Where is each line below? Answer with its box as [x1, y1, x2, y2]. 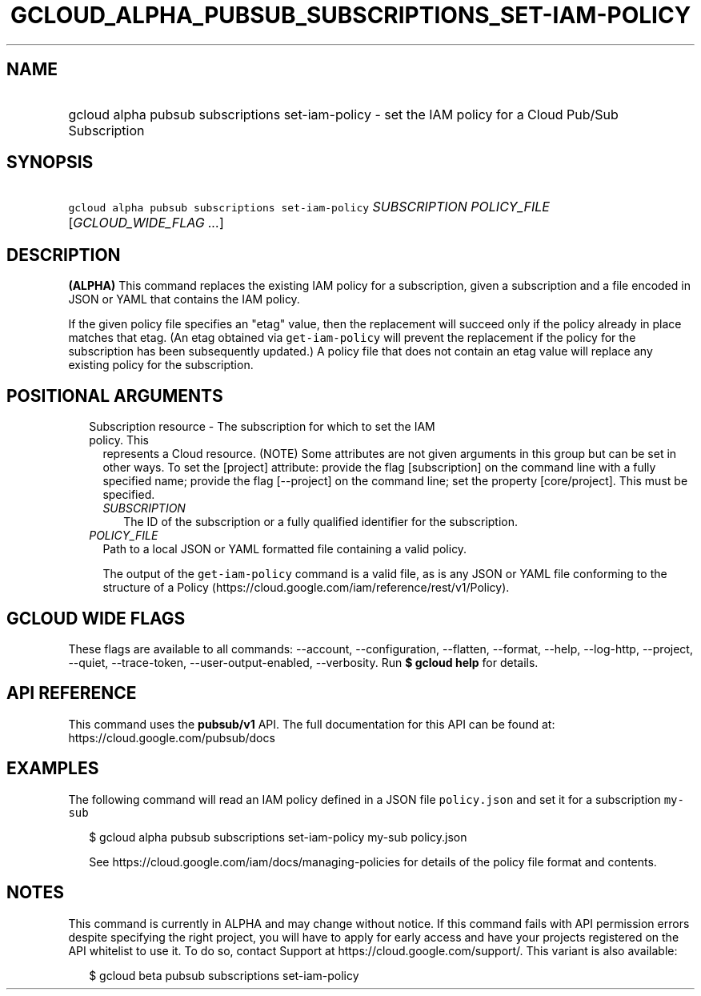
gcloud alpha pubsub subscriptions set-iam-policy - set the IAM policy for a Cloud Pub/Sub [68, 106, 619, 122]
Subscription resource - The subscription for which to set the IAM [89, 420, 435, 434]
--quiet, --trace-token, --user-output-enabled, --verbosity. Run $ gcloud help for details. [68, 655, 539, 669]
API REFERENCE [6, 683, 137, 704]
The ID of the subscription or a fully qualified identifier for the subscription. [123, 515, 519, 529]
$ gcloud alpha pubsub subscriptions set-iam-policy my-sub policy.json [89, 829, 467, 844]
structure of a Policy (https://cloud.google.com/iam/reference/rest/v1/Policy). [102, 580, 510, 595]
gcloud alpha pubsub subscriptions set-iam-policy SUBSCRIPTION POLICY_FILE [68, 199, 550, 215]
